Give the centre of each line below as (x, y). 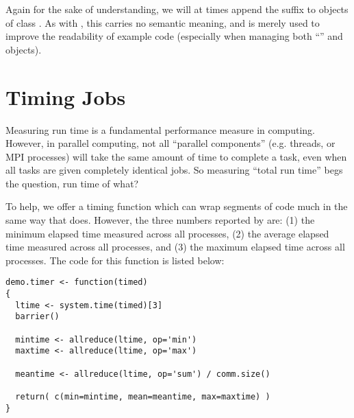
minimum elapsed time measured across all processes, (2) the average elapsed (167, 233)
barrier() (37, 317)
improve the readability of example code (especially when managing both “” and (174, 36)
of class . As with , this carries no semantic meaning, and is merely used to (163, 22)
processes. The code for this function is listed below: (115, 260)
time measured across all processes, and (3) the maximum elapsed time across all (175, 247)
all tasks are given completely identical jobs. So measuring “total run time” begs (174, 170)
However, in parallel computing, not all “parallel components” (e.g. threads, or (170, 143)
